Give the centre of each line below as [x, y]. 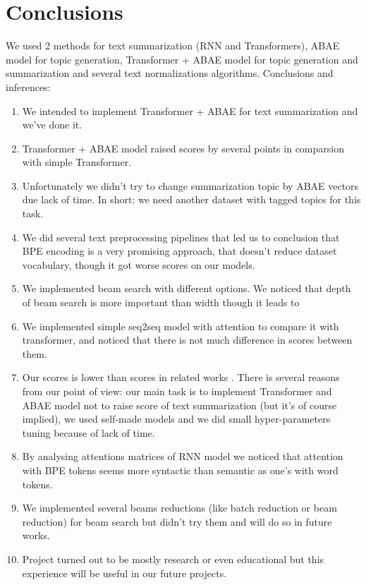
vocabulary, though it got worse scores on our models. [139, 264]
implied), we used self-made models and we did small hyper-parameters [176, 419]
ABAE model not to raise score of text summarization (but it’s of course [179, 405]
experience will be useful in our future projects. [124, 573]
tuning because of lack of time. [89, 432]
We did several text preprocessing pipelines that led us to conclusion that [181, 237]
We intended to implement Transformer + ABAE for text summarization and [190, 110]
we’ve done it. [52, 125]
